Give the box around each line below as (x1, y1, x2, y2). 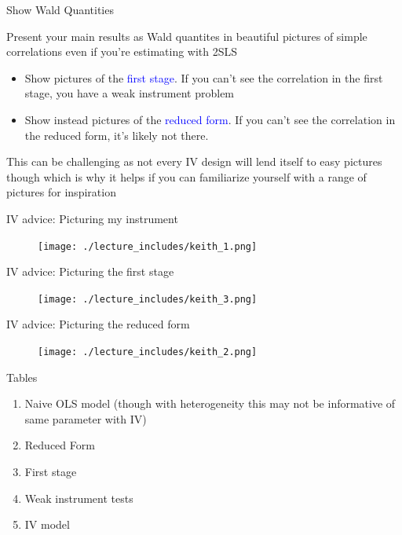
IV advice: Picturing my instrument (6, 210, 178, 226)
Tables (6, 368, 38, 385)
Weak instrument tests (24, 489, 133, 506)
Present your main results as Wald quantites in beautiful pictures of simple (6, 27, 367, 44)
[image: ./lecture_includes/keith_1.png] (38, 240, 258, 252)
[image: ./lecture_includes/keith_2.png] (38, 346, 258, 358)
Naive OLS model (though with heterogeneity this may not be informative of (24, 395, 396, 412)
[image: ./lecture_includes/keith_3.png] (38, 293, 258, 305)
